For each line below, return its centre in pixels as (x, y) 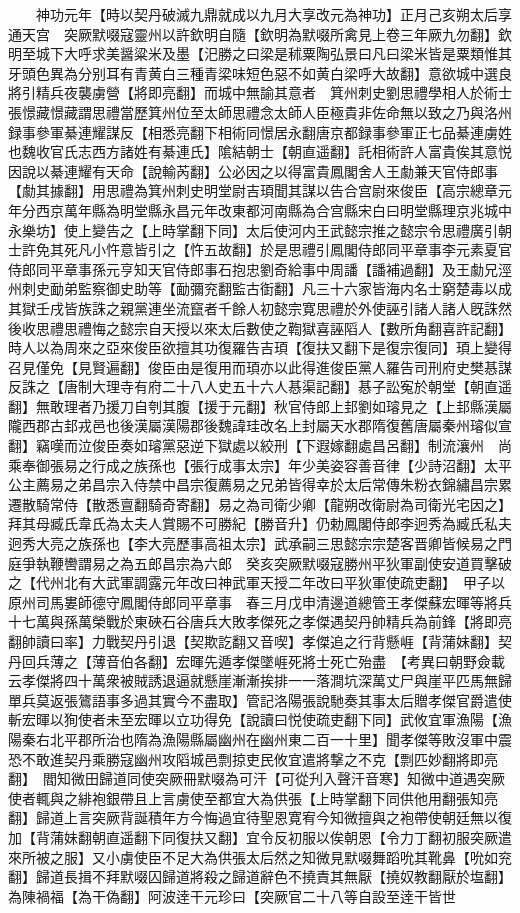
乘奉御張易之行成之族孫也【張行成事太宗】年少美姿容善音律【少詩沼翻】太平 (260, 464)
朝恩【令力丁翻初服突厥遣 (427, 836)
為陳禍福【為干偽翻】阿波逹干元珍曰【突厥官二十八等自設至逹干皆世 (232, 895)
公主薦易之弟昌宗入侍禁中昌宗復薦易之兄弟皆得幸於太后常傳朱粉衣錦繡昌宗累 (260, 484)
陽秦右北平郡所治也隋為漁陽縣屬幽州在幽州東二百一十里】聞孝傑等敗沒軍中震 (260, 738)
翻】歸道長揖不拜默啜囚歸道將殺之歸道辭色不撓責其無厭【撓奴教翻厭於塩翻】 (260, 876)
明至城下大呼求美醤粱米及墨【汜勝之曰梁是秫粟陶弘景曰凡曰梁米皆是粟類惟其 (260, 53)
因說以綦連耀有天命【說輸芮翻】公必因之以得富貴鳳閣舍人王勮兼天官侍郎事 (253, 170)
